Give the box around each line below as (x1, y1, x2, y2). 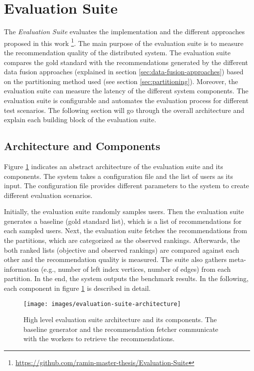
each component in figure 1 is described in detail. (4, 283, 151, 293)
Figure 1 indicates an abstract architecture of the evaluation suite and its (4, 161, 223, 171)
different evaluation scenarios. (4, 190, 93, 200)
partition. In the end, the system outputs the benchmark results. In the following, (4, 273, 249, 284)
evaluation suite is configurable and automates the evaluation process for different (4, 95, 249, 105)
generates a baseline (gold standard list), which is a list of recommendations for (4, 216, 242, 226)
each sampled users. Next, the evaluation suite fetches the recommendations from (4, 225, 247, 236)
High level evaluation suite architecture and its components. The (23, 314, 217, 325)
